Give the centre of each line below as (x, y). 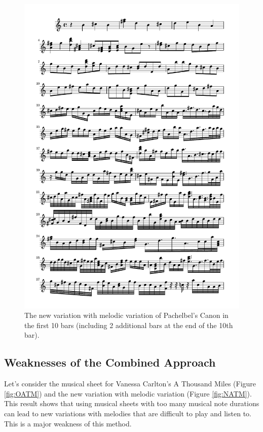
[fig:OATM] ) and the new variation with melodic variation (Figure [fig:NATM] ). (128, 393)
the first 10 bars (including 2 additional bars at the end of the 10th (129, 325)
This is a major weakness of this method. (68, 423)
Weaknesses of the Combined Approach (110, 362)
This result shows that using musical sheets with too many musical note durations (132, 403)
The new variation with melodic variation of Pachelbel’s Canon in (126, 315)
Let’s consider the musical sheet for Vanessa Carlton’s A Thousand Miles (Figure (130, 384)
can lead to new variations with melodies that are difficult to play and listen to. (128, 413)
